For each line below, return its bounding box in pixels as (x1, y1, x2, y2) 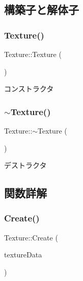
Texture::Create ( (4, 232, 58, 242)
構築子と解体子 (4, 2, 79, 17)
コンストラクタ (4, 83, 54, 94)
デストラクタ (4, 160, 47, 171)
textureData (4, 249, 42, 260)
